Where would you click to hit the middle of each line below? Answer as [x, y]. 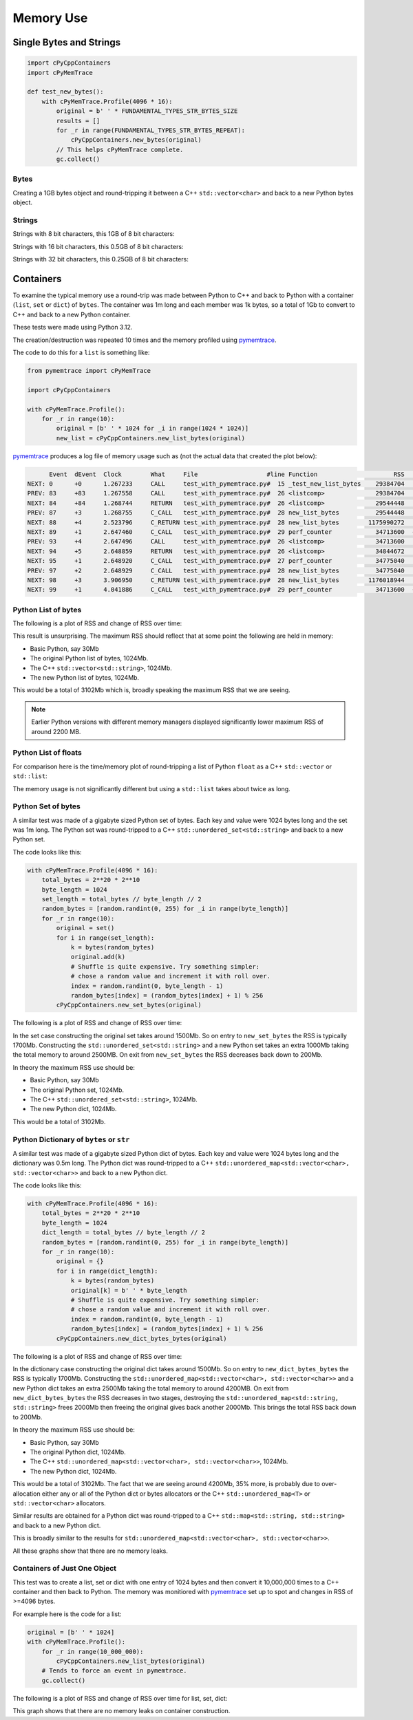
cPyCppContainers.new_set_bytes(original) [129, 1005]
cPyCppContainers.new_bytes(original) [136, 140]
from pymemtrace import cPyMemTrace [89, 370]
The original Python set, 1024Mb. [77, 1090]
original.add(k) [98, 957]
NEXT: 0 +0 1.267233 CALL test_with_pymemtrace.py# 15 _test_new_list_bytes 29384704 [216, 484]
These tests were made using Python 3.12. [73, 327]
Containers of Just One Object [65, 1569]
